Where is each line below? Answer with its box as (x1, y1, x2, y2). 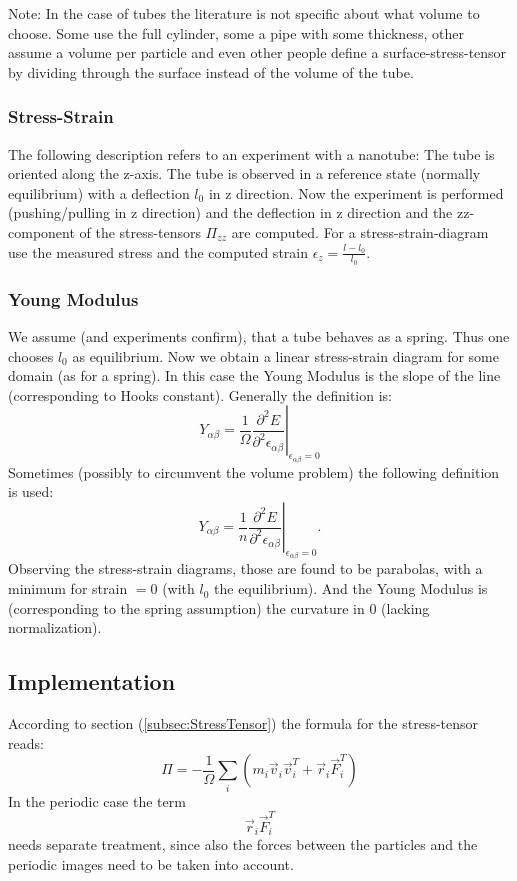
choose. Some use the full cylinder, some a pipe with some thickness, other (8, 22, 464, 43)
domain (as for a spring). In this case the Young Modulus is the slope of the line (8, 365, 501, 386)
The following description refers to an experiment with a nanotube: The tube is (8, 143, 495, 164)
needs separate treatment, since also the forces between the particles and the (8, 834, 478, 855)
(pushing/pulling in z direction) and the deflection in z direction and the (8, 202, 453, 223)
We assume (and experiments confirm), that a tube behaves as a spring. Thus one (8, 326, 510, 347)
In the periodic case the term (8, 790, 186, 811)
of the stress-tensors (79, 221, 201, 242)
